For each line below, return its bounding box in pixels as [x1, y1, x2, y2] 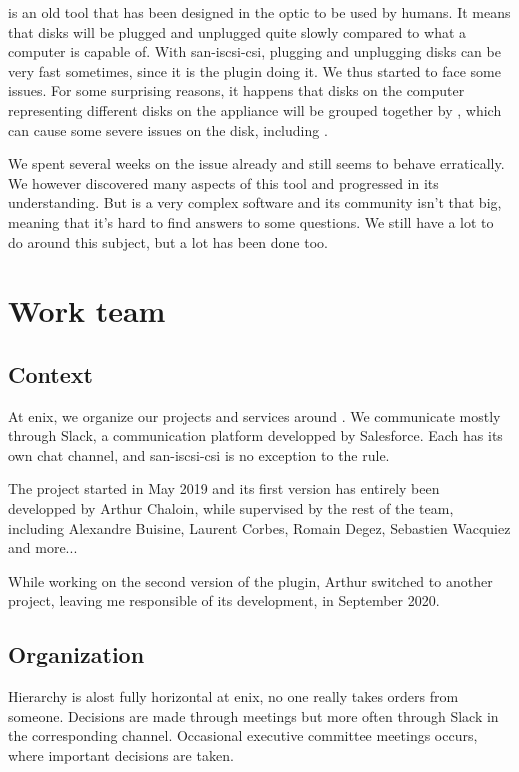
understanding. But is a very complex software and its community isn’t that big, [8, 192, 502, 213]
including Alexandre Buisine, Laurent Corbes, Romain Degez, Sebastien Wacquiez [8, 517, 511, 538]
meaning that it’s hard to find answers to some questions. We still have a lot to [8, 211, 494, 232]
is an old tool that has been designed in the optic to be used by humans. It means [8, 2, 511, 22]
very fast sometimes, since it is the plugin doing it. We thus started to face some [8, 60, 501, 81]
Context [8, 358, 93, 389]
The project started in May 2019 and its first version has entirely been [8, 478, 440, 499]
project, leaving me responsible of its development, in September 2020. [8, 590, 440, 611]
